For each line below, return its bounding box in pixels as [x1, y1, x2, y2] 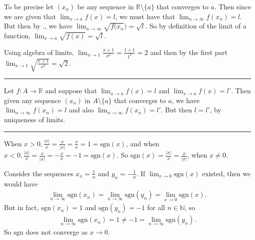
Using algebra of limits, [4, 47, 74, 57]
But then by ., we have [4, 21, 73, 31]
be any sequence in [77, 1, 134, 11]
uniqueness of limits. [4, 114, 65, 124]
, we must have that [115, 11, 175, 21]
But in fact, [4, 202, 39, 213]
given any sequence [4, 95, 61, 105]
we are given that [4, 11, 56, 21]
